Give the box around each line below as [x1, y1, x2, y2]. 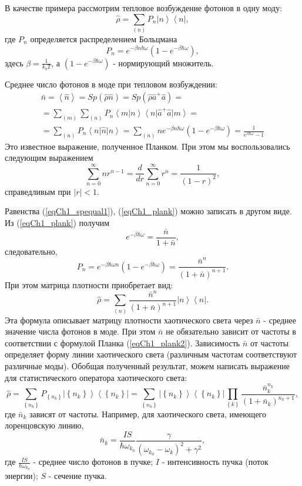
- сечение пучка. [48, 470, 107, 482]
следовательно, [5, 245, 58, 257]
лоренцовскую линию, [5, 419, 84, 431]
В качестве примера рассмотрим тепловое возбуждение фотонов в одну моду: [5, 2, 283, 14]
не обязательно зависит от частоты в [166, 325, 296, 338]
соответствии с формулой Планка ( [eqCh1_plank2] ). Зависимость [5, 336, 240, 349]
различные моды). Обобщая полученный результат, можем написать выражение [5, 360, 290, 372]
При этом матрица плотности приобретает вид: [5, 278, 173, 291]
